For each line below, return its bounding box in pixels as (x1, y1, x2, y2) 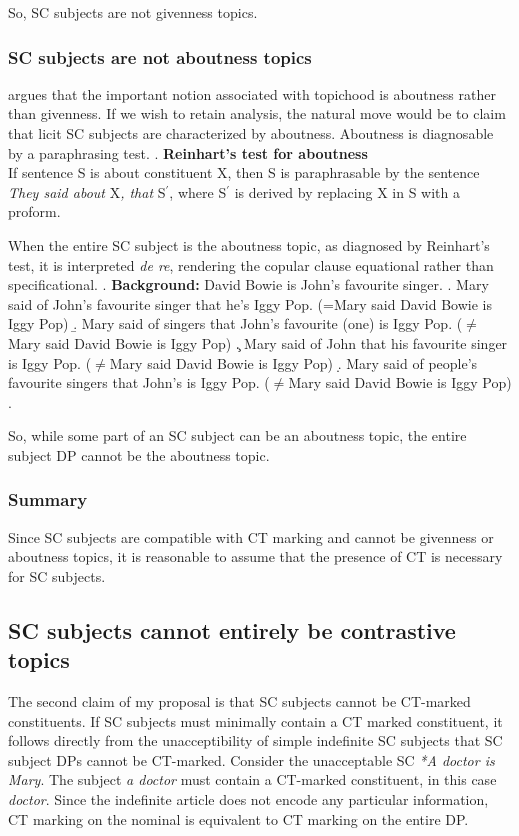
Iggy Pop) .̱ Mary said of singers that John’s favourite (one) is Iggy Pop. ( (8, 313, 463, 334)
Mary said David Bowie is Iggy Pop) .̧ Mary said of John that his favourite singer (8, 332, 508, 353)
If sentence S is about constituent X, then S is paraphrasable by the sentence (8, 162, 480, 183)
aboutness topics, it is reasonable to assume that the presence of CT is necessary (8, 546, 503, 567)
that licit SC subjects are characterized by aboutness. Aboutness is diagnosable (8, 123, 494, 143)
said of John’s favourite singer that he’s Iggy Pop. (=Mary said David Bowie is (8, 293, 492, 314)
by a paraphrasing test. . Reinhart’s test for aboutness (8, 142, 368, 163)
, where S (169, 181, 227, 202)
